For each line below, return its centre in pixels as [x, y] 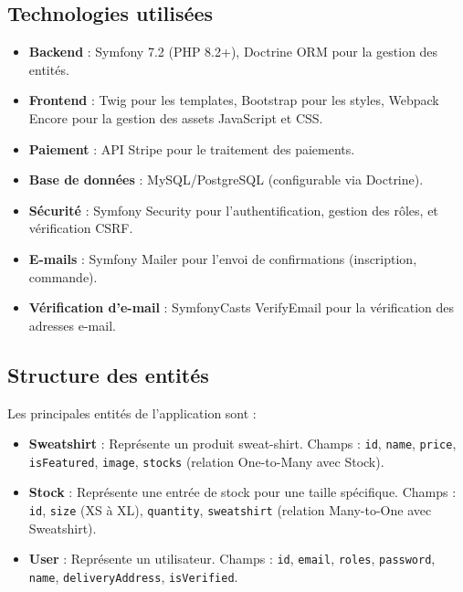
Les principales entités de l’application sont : [132, 412]
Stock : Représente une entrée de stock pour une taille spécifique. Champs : [242, 492]
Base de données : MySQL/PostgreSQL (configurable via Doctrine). [226, 180]
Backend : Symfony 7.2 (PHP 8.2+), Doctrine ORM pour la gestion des [233, 52]
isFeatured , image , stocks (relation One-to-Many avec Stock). [206, 461]
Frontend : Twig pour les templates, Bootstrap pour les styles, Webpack [234, 100]
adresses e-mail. [72, 325]
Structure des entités [108, 374]
